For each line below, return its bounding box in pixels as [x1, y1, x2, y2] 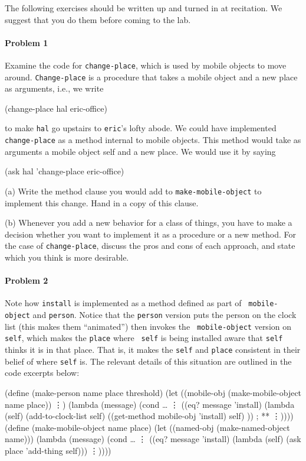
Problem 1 [5, 36, 48, 48]
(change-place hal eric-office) [5, 102, 107, 114]
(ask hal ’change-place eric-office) [5, 165, 124, 177]
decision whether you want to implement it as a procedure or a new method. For [5, 228, 297, 240]
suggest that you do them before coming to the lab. [5, 13, 191, 25]
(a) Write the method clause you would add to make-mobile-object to [5, 184, 262, 197]
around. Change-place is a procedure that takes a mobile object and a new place [5, 70, 298, 83]
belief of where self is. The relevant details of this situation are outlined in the [5, 355, 292, 367]
